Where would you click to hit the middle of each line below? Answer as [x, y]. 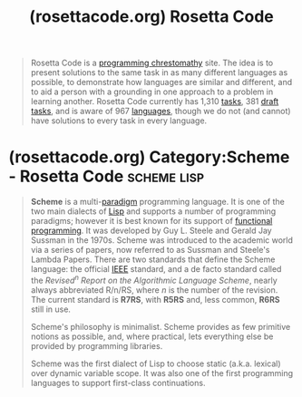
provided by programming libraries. [97, 345]
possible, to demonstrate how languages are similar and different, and [161, 82]
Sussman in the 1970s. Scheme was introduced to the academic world [162, 240]
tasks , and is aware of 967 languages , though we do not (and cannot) [161, 111]
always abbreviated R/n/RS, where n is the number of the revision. [154, 290]
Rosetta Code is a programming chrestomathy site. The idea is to [152, 63]
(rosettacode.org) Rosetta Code [151, 17]
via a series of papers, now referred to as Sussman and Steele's [150, 250]
